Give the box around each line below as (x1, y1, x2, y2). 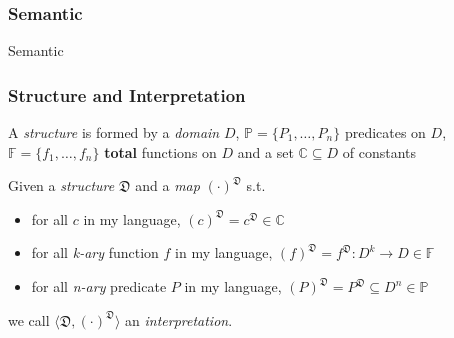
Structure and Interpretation (8, 82, 246, 107)
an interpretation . (125, 309, 233, 330)
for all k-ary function (31, 242, 159, 263)
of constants (342, 141, 417, 162)
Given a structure (8, 175, 115, 196)
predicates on (344, 122, 426, 143)
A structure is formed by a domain (8, 122, 220, 143)
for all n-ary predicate (31, 276, 167, 296)
